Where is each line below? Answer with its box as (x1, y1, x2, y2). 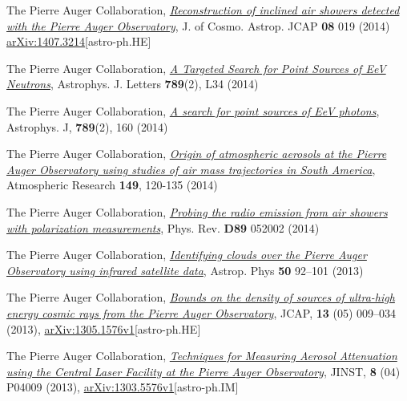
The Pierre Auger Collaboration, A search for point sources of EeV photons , (6, 102, 380, 119)
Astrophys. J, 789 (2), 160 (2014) (6, 118, 168, 135)
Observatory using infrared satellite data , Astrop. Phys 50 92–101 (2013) (6, 261, 364, 278)
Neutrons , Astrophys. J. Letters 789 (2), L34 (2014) (6, 75, 259, 92)
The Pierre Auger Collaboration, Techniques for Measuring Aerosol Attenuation (6, 347, 397, 364)
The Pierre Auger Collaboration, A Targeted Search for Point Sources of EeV (6, 59, 386, 76)
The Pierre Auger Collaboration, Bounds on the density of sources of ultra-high (6, 289, 395, 306)
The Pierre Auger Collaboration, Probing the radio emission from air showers (6, 203, 388, 220)
